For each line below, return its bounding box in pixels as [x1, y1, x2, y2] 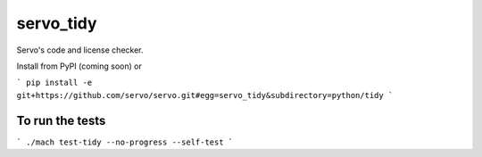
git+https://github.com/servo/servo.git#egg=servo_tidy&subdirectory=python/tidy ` [16, 90, 394, 100]
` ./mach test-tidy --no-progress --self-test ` [16, 136, 234, 147]
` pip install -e [16, 78, 93, 88]
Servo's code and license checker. [16, 45, 144, 55]
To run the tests [16, 112, 106, 128]
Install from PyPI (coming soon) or [16, 61, 142, 71]
